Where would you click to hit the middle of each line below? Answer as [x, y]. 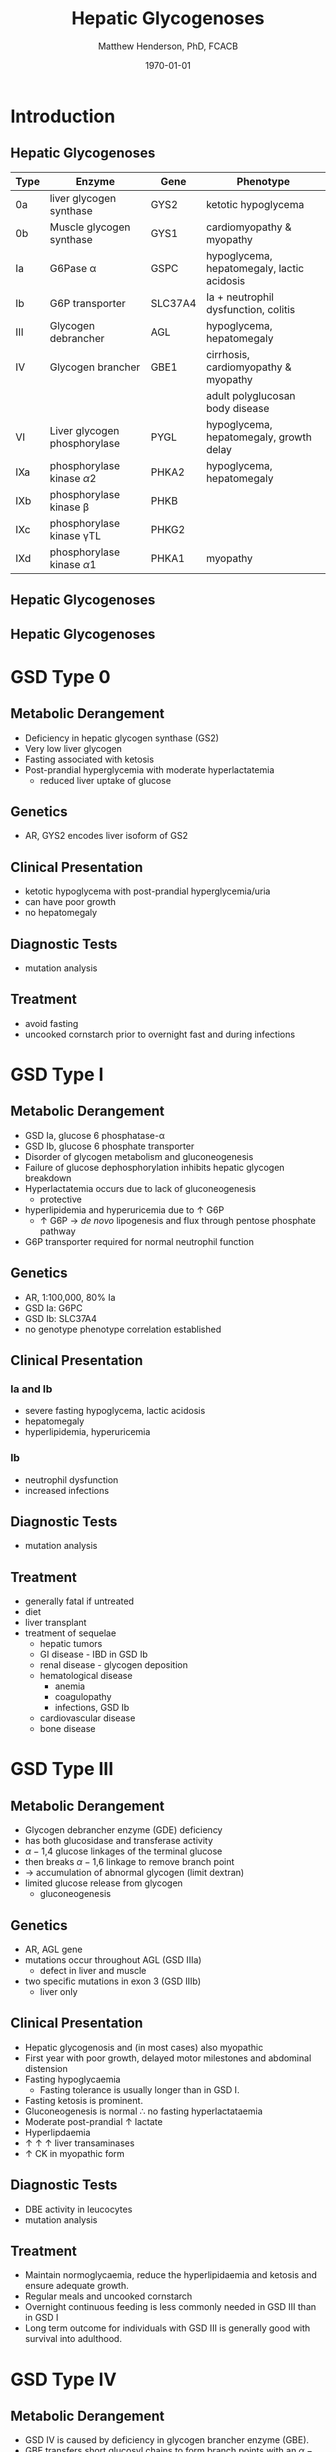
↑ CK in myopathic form [74, 2153]
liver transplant [55, 1623]
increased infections [67, 1490]
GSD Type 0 [60, 676]
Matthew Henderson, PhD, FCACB [168, 46]
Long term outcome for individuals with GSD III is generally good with [167, 2328]
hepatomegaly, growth [259, 437]
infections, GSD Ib [92, 1708]
